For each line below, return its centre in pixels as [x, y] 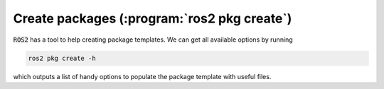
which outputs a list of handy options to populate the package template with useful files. [142, 76]
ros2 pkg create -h [62, 58]
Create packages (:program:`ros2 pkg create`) [153, 18]
